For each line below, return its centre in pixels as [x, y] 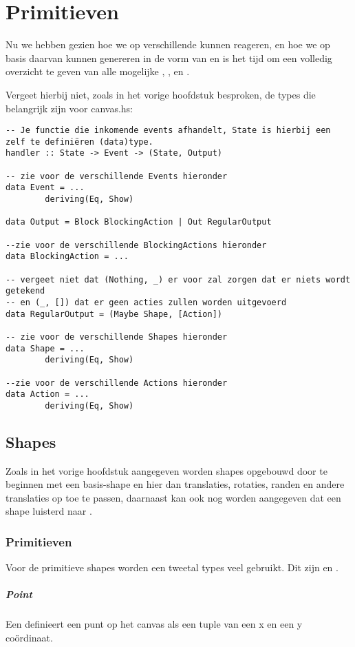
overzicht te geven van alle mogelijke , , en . [98, 71]
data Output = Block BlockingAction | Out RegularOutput [139, 222]
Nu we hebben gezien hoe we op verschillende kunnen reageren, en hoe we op [168, 44]
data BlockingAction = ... [67, 257]
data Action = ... [47, 394]
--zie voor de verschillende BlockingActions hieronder [136, 245]
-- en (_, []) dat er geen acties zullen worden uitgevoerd [146, 302]
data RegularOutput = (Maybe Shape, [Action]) [114, 314]
